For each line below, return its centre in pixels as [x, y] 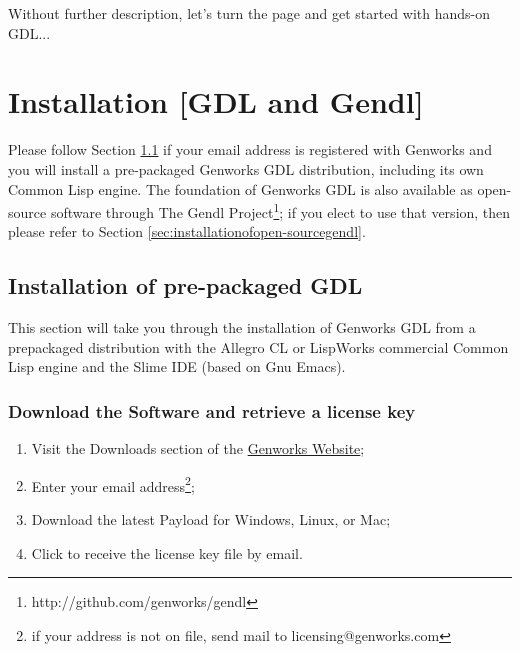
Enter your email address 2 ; [113, 484]
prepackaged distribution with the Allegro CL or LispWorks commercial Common [258, 346]
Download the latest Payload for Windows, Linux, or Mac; [211, 518]
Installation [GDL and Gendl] [216, 101]
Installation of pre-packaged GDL [185, 285]
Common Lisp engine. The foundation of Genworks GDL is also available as [240, 188]
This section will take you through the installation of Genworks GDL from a [242, 327]
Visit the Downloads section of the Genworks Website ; [198, 448]
